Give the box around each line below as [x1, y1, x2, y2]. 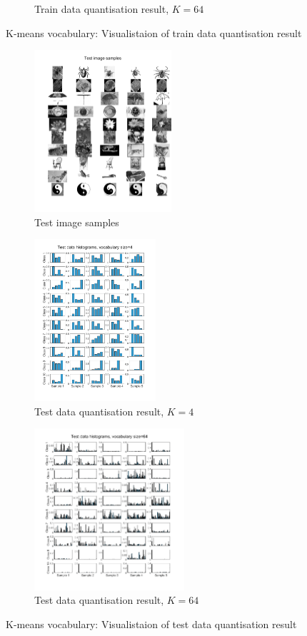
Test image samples [34, 214, 119, 229]
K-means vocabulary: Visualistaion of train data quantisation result [6, 25, 302, 40]
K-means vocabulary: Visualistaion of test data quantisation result [6, 617, 297, 632]
